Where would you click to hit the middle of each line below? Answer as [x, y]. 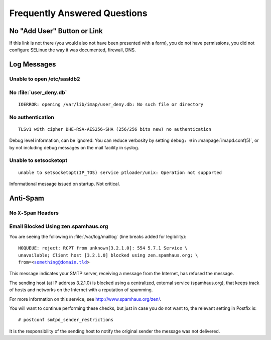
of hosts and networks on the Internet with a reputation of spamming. [81, 290]
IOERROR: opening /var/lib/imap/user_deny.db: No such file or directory [111, 104]
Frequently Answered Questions [78, 13]
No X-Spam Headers [34, 213]
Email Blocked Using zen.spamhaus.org [59, 226]
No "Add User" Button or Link [56, 31]
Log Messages [33, 65]
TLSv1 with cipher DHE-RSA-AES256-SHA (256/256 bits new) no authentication [115, 129]
